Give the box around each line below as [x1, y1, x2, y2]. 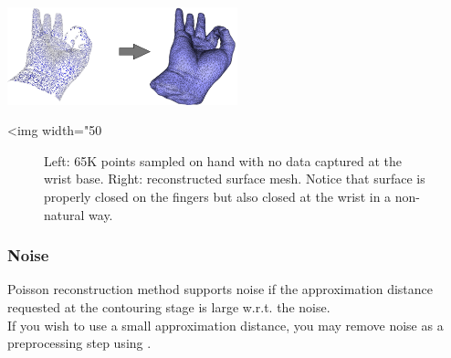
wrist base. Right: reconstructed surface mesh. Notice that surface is [44, 169, 425, 188]
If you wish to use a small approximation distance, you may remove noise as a [7, 315, 444, 334]
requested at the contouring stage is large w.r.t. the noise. [7, 297, 330, 316]
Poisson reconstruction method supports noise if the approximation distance [7, 279, 434, 299]
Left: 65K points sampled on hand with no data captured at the [44, 151, 403, 170]
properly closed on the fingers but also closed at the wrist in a [44, 186, 392, 205]
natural [44, 205, 85, 224]
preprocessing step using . [7, 333, 152, 353]
